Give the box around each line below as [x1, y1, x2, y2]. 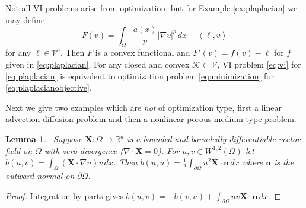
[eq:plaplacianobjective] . [5, 81, 92, 94]
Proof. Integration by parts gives [5, 189, 123, 201]
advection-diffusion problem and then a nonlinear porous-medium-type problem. [5, 113, 297, 125]
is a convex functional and [95, 46, 190, 59]
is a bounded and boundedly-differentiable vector [127, 133, 301, 145]
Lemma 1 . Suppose [5, 133, 82, 145]
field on [5, 144, 33, 156]
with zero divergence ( [44, 144, 124, 156]
